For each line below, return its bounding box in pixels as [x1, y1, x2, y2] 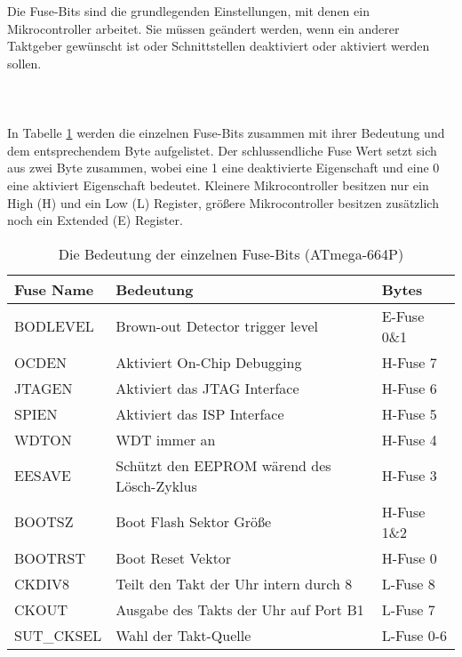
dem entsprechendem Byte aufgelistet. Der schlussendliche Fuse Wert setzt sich [7, 140, 437, 159]
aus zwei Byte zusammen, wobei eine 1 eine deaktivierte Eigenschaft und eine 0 [7, 158, 440, 177]
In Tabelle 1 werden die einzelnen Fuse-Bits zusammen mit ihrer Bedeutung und [7, 124, 445, 142]
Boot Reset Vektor [115, 547, 232, 568]
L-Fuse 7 [381, 598, 435, 620]
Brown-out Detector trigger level [115, 316, 318, 337]
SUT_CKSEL [14, 624, 102, 645]
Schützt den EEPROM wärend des [115, 454, 331, 476]
